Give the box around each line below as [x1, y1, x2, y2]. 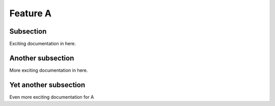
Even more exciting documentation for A [9, 94, 94, 100]
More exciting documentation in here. [9, 67, 88, 73]
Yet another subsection [9, 81, 86, 89]
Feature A [9, 8, 52, 19]
